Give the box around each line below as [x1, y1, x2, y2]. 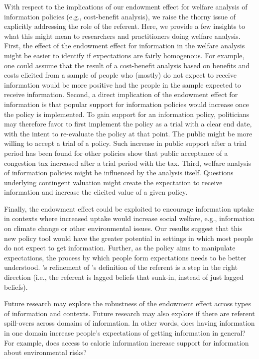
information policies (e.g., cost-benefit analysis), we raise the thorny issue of [4, 11, 236, 21]
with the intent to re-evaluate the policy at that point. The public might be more [4, 128, 253, 138]
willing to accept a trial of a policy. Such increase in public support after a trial [4, 138, 247, 148]
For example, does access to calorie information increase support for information [4, 337, 249, 348]
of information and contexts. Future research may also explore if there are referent [4, 308, 255, 318]
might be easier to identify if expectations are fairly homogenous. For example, [4, 50, 245, 60]
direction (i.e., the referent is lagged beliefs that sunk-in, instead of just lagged [4, 272, 244, 282]
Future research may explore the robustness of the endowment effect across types [4, 298, 251, 309]
